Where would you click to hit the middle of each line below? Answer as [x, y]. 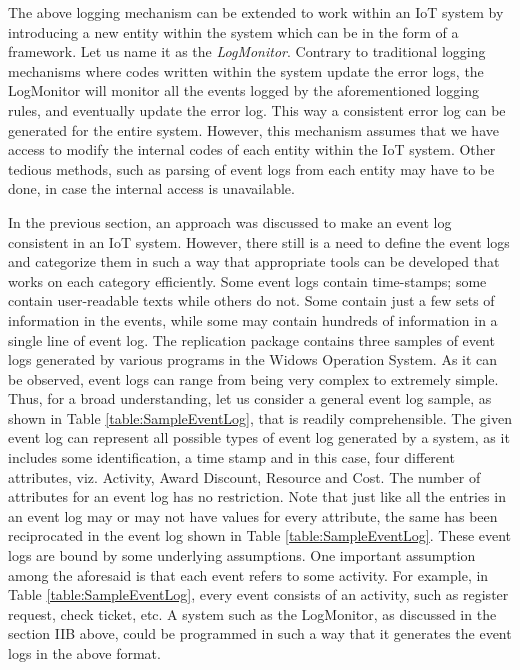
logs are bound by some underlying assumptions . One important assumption [242, 555]
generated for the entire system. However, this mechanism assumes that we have [253, 129]
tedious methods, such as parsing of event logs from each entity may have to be [251, 168]
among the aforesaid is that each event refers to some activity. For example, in [248, 574]
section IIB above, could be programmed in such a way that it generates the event [260, 633]
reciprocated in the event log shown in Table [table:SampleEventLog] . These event [260, 535]
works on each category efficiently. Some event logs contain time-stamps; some [247, 280]
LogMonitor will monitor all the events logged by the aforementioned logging [243, 90]
